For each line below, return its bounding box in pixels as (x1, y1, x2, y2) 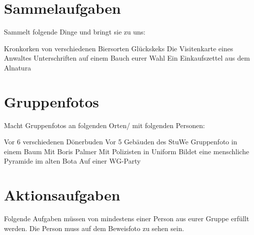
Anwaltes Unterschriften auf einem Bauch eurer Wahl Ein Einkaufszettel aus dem (4, 53, 250, 63)
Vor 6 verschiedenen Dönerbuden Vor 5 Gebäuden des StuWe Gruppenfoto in (4, 136, 237, 147)
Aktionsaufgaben (4, 185, 121, 205)
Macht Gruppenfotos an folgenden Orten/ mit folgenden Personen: (4, 120, 205, 130)
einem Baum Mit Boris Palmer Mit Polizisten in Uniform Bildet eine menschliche (4, 146, 249, 156)
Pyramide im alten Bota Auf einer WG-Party (4, 156, 141, 166)
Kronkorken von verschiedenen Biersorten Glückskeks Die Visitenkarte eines (4, 43, 233, 53)
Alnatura (4, 62, 31, 72)
